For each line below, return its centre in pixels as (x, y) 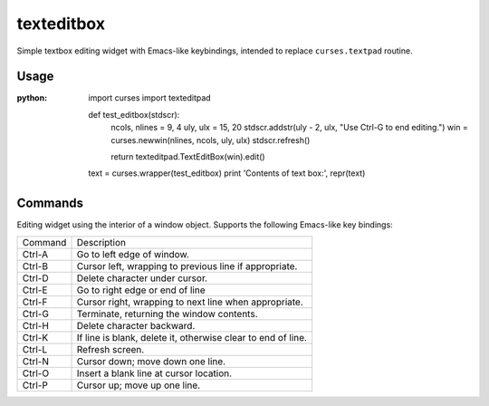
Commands (50, 203)
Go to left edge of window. (133, 254)
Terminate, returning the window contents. (167, 314)
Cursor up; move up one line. (139, 385)
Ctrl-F (35, 302)
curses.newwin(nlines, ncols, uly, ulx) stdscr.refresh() (211, 140)
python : (32, 98)
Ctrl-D (35, 278)
